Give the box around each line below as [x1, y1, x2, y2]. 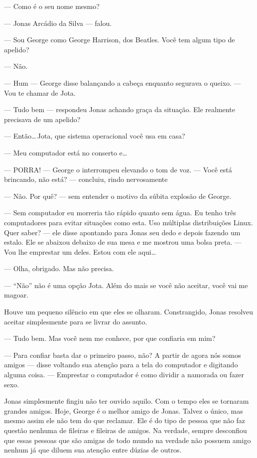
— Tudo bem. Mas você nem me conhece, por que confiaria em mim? [4, 333, 216, 343]
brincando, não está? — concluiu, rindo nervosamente [4, 174, 168, 184]
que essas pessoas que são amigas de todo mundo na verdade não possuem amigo [4, 435, 251, 445]
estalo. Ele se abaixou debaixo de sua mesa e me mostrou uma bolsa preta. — [4, 237, 242, 247]
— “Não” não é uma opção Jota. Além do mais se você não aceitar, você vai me [4, 280, 248, 290]
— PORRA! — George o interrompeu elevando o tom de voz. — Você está [4, 164, 232, 174]
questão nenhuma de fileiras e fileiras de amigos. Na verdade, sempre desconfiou [4, 425, 247, 435]
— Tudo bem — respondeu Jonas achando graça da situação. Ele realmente [4, 104, 235, 115]
